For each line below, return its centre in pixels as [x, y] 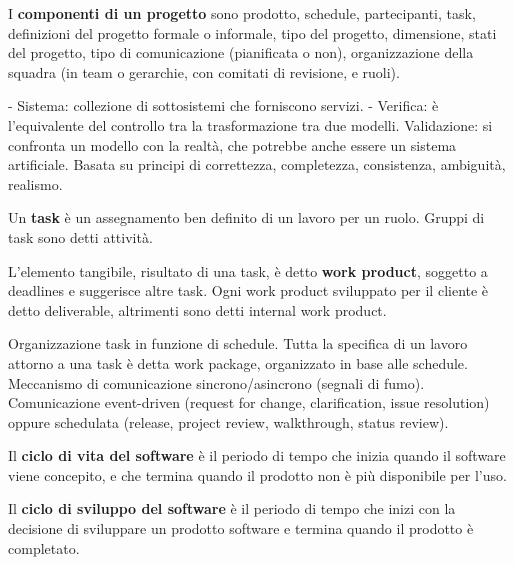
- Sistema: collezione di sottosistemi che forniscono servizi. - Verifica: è [223, 105]
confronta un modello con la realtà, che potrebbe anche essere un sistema [232, 144]
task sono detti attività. [80, 236]
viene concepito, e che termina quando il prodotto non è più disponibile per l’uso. [257, 474]
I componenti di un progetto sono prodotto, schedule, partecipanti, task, [242, 13]
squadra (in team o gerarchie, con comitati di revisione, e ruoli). [204, 71]
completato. [44, 547]
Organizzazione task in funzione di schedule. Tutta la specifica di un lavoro [238, 343]
